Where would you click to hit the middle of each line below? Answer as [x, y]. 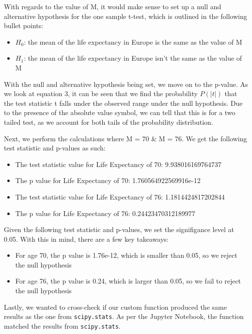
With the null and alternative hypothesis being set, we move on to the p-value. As [126, 84]
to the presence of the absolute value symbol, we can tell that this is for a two [120, 112]
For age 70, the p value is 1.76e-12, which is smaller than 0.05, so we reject [126, 255]
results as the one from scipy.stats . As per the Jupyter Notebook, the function [124, 316]
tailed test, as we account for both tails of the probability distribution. [109, 122]
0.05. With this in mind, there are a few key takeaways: [86, 239]
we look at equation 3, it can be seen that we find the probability [101, 93]
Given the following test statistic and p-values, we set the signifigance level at [119, 229]
